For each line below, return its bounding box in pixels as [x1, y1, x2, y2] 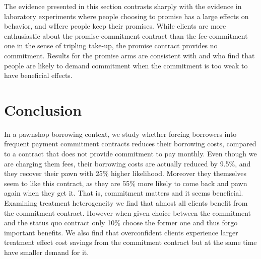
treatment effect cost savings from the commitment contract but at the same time [4, 237, 257, 247]
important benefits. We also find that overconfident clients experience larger [4, 227, 238, 237]
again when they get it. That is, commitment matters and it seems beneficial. [4, 188, 243, 198]
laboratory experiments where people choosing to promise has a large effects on [4, 11, 249, 21]
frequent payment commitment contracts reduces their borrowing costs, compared [4, 138, 256, 149]
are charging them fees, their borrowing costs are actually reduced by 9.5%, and [4, 158, 251, 168]
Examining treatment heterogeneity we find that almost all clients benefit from [4, 198, 248, 208]
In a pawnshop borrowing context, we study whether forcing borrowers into [4, 128, 237, 139]
